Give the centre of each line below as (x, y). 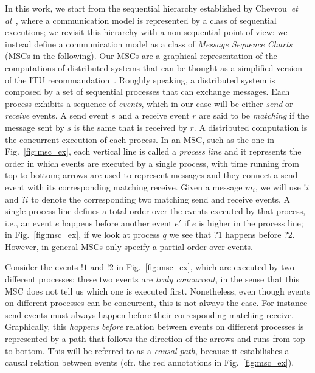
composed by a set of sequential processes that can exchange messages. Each (147, 92)
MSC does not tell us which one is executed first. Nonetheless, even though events (158, 291)
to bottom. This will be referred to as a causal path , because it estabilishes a (147, 350)
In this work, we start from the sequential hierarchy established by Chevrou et (151, 8)
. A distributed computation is (251, 127)
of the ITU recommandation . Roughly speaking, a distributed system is (140, 79)
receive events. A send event (57, 115)
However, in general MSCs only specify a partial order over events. (129, 246)
